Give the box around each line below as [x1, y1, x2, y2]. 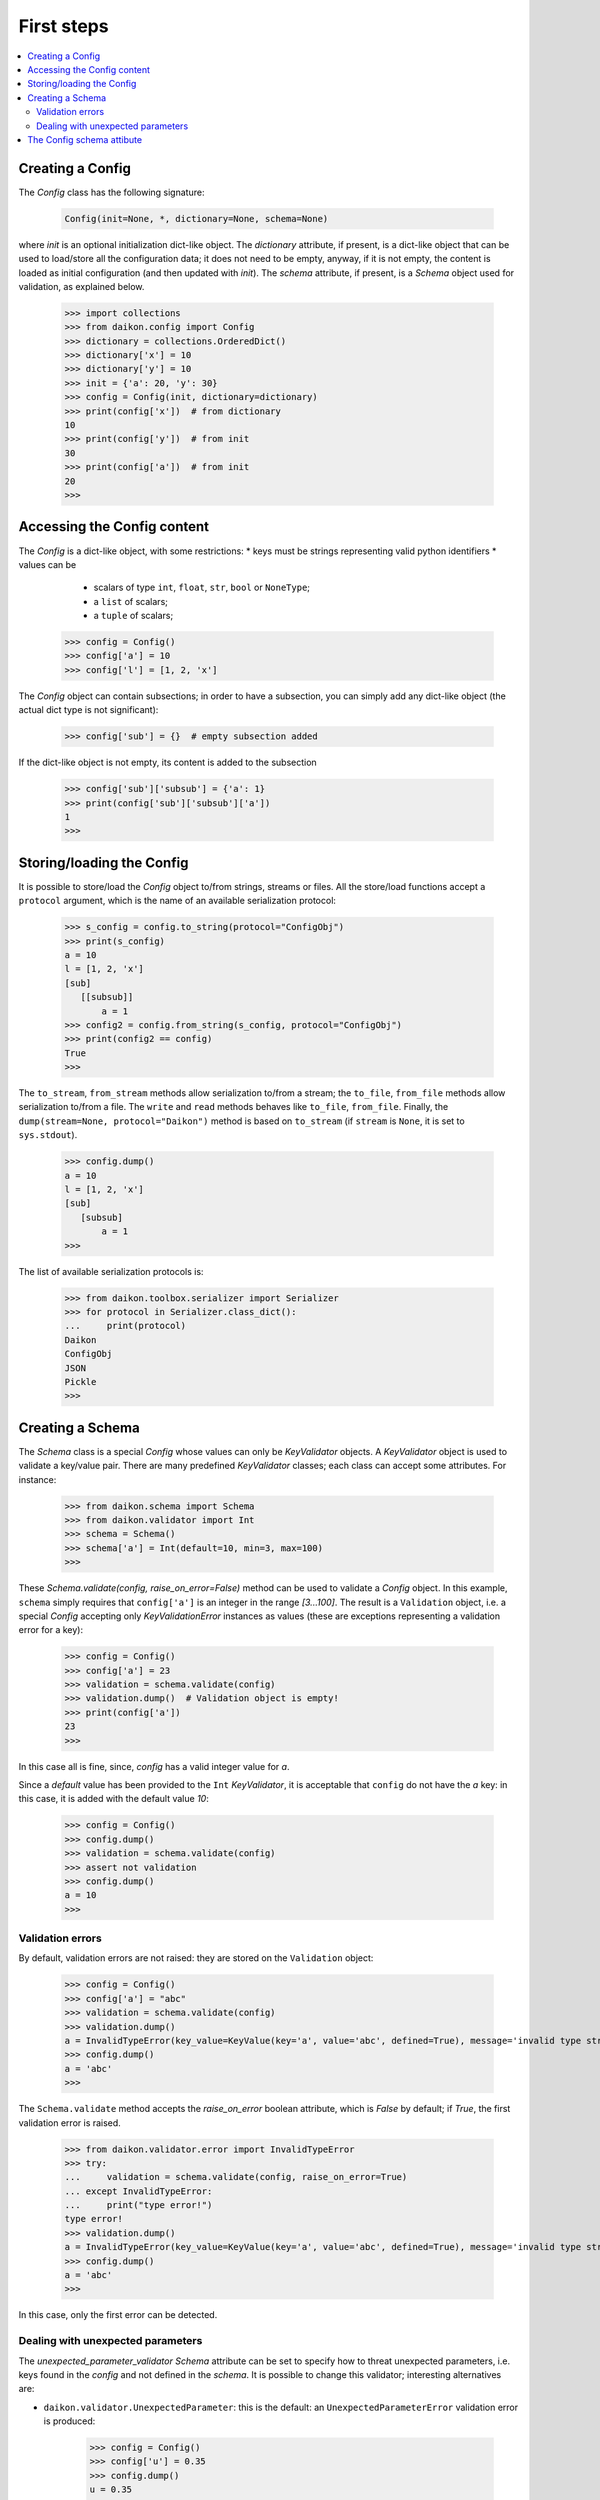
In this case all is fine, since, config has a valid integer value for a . [18, 1760, 290, 1772]
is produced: [43, 2415, 96, 2427]
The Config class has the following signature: [18, 186, 205, 198]
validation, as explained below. [18, 280, 145, 292]
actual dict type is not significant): [18, 704, 159, 716]
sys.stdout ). [18, 1129, 78, 1141]
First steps [18, 15, 109, 37]
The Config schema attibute [27, 133, 143, 145]
